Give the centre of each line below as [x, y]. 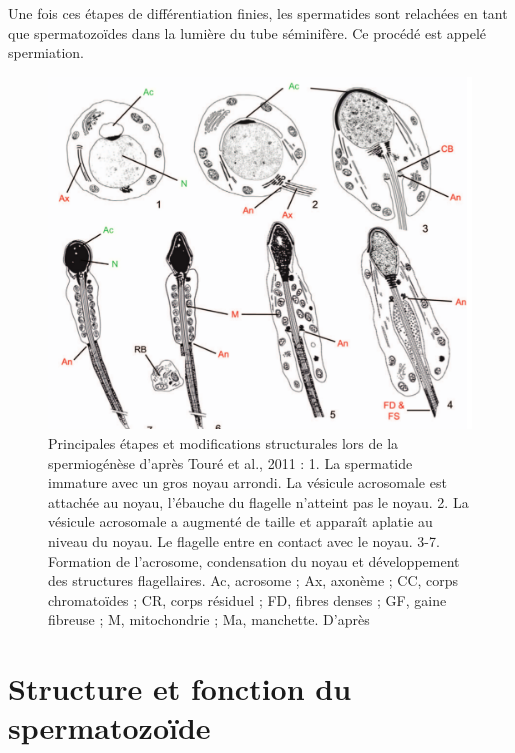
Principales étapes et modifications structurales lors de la [223, 443]
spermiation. [46, 52]
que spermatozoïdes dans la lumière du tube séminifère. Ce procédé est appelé [247, 32]
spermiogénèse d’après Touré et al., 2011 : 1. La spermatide [230, 462]
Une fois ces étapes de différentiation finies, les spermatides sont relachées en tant [258, 13]
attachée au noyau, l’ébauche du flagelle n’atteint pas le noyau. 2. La [258, 501]
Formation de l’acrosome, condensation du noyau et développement [254, 560]
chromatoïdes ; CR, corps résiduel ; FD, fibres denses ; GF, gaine [247, 599]
